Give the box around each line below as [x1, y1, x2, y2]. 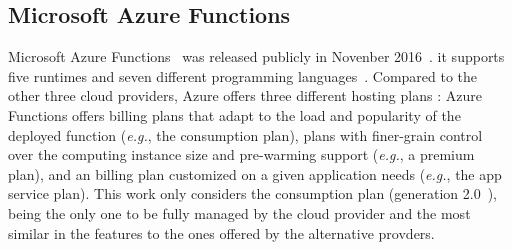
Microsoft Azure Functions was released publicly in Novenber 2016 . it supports [8, 46, 505, 67]
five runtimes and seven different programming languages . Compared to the [8, 65, 478, 86]
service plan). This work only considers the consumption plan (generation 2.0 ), [8, 183, 498, 204]
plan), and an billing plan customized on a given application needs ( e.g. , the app [8, 163, 502, 184]
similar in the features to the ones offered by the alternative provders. [8, 222, 435, 243]
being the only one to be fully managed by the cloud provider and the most [8, 202, 471, 223]
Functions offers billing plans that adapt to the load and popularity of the [8, 104, 461, 125]
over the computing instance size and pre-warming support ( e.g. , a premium [8, 144, 475, 165]
